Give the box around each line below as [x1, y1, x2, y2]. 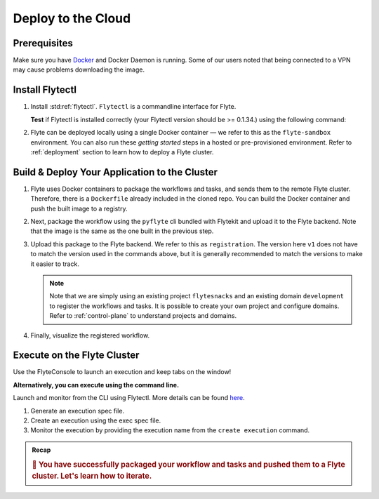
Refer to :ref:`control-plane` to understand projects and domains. [49, 312, 237, 320]
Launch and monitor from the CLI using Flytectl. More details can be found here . [13, 394, 245, 402]
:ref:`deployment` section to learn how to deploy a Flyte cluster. [30, 147, 214, 156]
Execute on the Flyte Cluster [13, 350, 140, 361]
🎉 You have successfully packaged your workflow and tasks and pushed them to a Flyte [32, 460, 345, 470]
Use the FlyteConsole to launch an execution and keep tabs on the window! [13, 368, 232, 376]
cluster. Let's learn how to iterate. [32, 471, 152, 481]
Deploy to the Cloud [13, 11, 131, 26]
